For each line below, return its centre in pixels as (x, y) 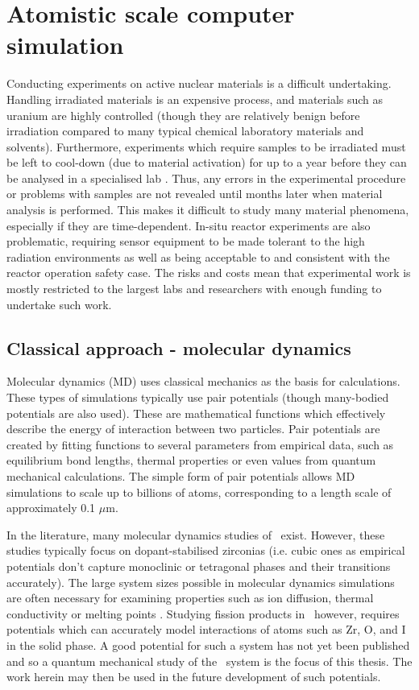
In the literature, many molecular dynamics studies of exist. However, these (196, 534)
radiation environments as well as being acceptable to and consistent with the (198, 256)
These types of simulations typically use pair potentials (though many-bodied (198, 397)
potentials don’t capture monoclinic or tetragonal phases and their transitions (199, 566)
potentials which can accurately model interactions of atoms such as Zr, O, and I (206, 629)
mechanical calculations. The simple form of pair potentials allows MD (181, 475)
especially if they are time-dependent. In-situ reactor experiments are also (189, 225)
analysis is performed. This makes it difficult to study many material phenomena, (208, 210)
